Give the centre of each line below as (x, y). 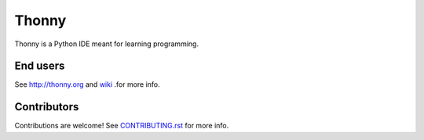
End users (40, 66)
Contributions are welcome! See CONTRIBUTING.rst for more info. (122, 126)
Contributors (47, 107)
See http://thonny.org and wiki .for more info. (87, 84)
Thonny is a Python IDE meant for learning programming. (107, 44)
